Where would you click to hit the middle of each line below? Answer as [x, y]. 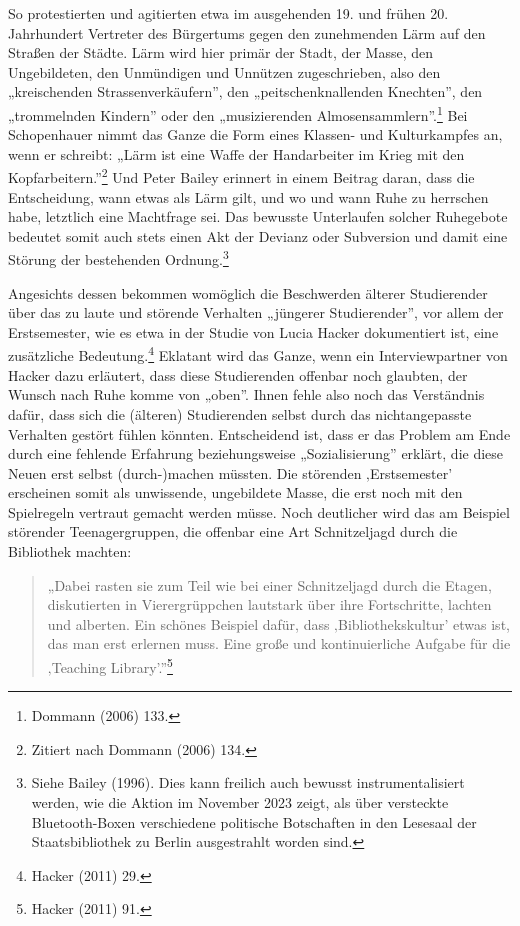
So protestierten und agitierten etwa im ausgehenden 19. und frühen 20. [228, 13]
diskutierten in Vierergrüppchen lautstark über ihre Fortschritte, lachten [269, 604]
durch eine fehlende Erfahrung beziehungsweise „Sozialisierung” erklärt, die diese [256, 453]
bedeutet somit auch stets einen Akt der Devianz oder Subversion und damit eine [258, 235]
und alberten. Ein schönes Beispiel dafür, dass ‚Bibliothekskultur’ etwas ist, [278, 623]
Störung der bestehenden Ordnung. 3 [118, 258]
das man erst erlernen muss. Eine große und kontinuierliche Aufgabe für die [279, 643]
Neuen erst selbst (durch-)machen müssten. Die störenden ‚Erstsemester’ [230, 472]
